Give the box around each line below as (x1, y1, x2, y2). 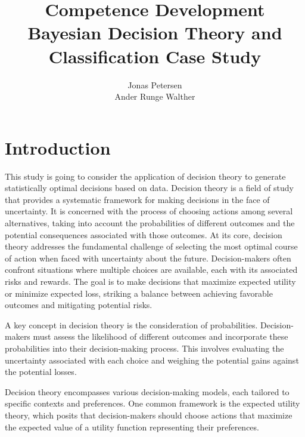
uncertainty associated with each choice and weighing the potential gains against (5, 353, 299, 366)
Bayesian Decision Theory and (27, 20, 282, 45)
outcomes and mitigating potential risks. (5, 298, 152, 311)
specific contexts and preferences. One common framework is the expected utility (5, 397, 300, 410)
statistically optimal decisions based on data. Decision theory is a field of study (5, 181, 294, 194)
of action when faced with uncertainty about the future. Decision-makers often (5, 251, 291, 264)
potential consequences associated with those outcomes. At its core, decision (5, 228, 282, 241)
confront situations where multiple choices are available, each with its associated (5, 263, 298, 276)
